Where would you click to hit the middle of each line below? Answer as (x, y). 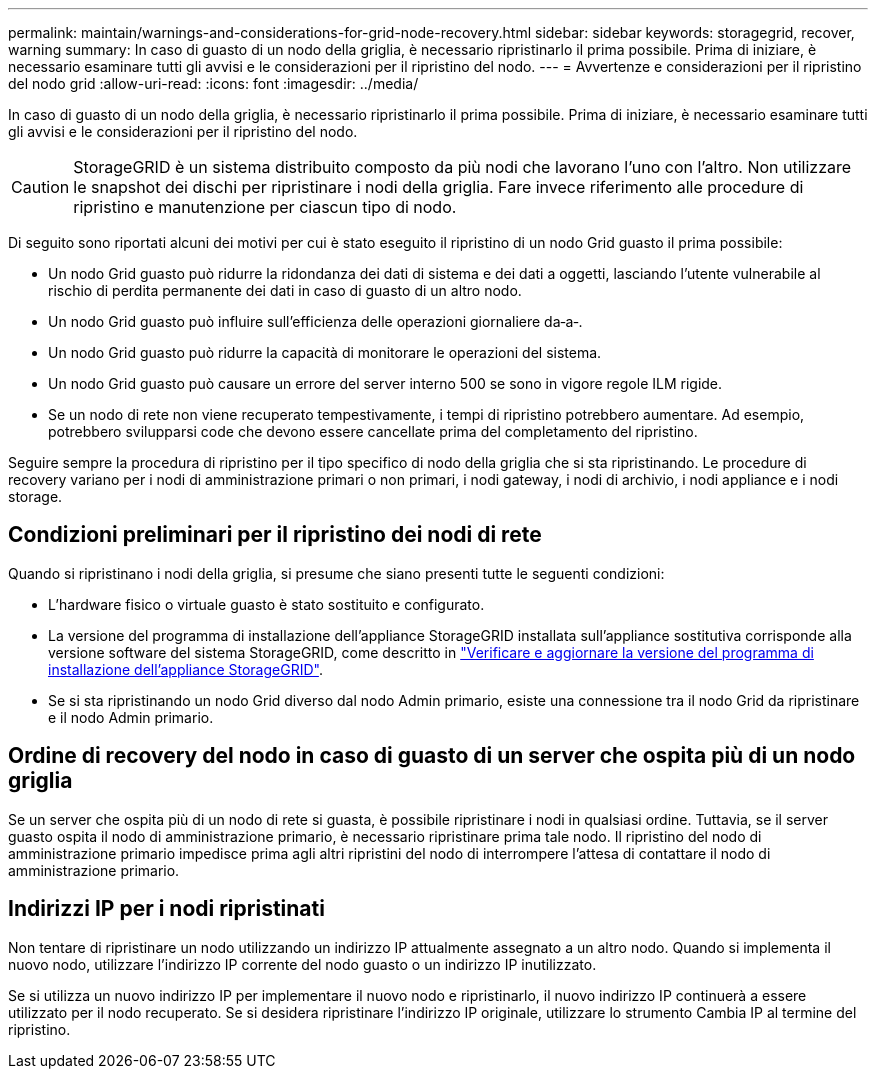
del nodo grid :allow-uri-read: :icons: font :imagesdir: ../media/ (213, 83)
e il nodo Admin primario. (131, 717)
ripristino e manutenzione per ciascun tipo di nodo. (265, 207)
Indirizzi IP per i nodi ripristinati (166, 909)
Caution (40, 187)
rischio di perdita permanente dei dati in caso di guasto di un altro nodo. (285, 290)
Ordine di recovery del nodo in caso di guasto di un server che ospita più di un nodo (432, 756)
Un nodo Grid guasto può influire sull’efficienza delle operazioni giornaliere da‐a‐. (315, 321)
